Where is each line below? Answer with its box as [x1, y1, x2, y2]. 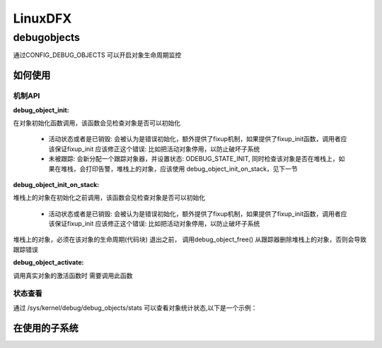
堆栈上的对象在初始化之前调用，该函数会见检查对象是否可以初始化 [13, 193, 205, 202]
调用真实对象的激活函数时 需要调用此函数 [13, 271, 133, 280]
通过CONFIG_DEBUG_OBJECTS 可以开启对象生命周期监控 [13, 51, 182, 59]
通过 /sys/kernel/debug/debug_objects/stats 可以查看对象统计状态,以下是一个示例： [13, 304, 257, 312]
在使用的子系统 [13, 322, 79, 334]
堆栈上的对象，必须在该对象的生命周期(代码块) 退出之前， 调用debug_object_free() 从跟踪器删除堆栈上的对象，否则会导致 [13, 235, 367, 244]
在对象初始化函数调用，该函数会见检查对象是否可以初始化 [13, 119, 180, 127]
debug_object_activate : [13, 258, 84, 267]
